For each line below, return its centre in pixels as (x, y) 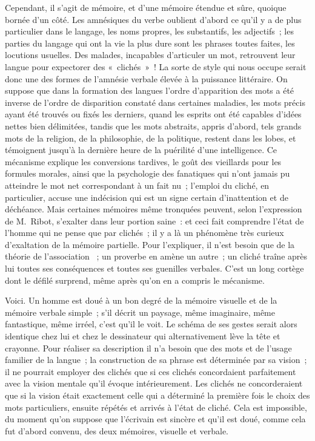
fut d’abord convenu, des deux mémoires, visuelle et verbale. (117, 430)
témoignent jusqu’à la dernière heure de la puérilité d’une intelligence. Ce (141, 150)
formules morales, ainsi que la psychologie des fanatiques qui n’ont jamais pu (148, 173)
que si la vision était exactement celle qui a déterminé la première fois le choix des (157, 395)
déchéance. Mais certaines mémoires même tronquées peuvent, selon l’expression (154, 209)
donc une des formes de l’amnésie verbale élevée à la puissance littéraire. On (146, 78)
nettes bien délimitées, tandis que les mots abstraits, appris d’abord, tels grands (153, 126)
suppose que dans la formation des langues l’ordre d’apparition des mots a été (150, 90)
